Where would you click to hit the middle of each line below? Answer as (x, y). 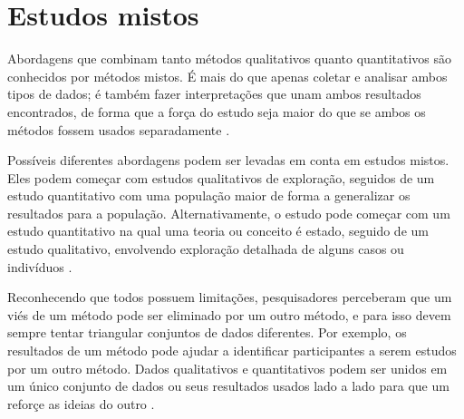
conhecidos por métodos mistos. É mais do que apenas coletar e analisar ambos (227, 76)
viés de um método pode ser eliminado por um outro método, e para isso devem (229, 314)
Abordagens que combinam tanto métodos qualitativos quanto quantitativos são (230, 58)
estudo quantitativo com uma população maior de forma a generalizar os (209, 195)
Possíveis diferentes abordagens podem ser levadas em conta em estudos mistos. (228, 160)
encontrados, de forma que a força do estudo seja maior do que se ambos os (217, 111)
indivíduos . (40, 266)
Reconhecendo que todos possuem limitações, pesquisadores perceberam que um (230, 297)
